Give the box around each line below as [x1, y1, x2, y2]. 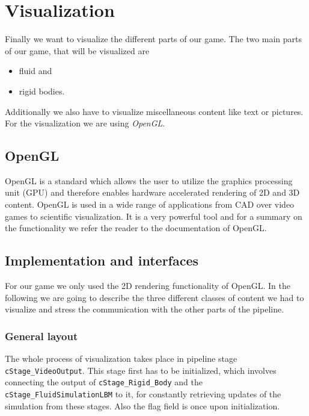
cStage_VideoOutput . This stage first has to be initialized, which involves [5, 364, 277, 376]
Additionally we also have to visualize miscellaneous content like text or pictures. [5, 105, 304, 117]
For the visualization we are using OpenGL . [5, 117, 165, 129]
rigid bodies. [19, 84, 65, 97]
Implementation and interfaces [5, 251, 199, 270]
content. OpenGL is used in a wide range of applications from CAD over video [5, 198, 295, 211]
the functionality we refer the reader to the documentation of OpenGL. [5, 222, 267, 234]
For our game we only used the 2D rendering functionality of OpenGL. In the [5, 279, 291, 292]
